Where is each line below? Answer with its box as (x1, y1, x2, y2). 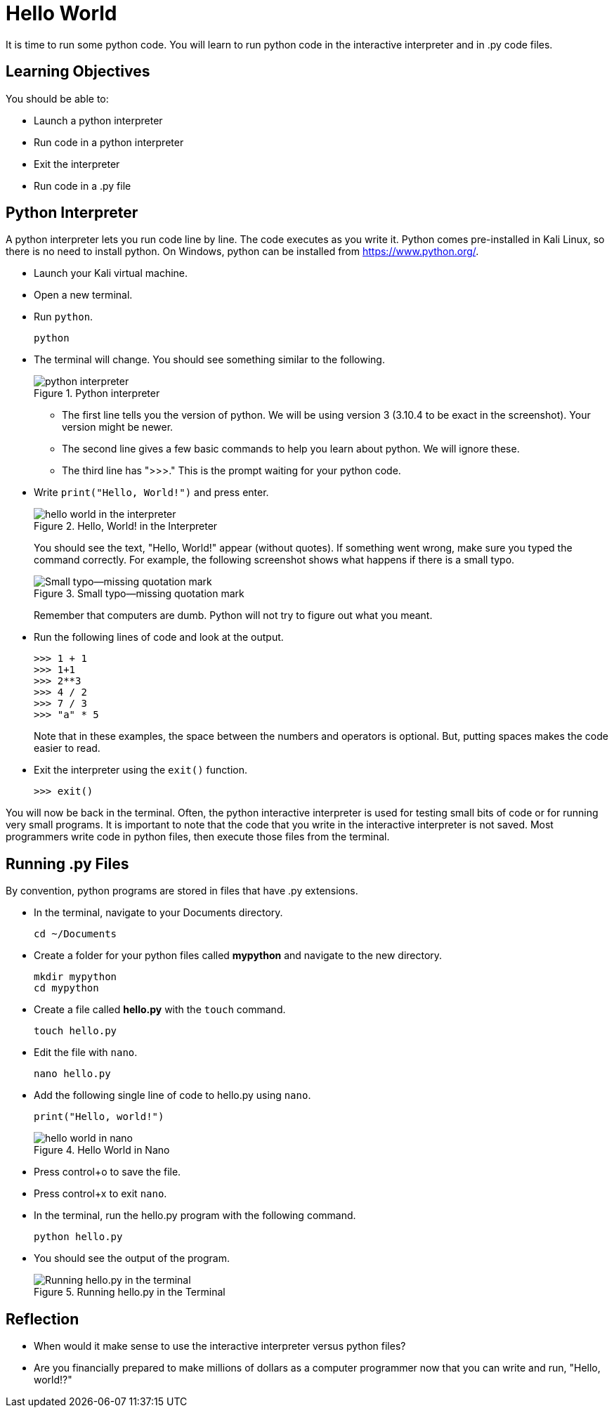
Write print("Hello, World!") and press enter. (34, 486, 269, 499)
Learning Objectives (6, 63, 150, 81)
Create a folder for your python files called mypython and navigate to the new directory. (34, 949, 443, 962)
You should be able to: (6, 92, 109, 105)
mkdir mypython (34, 971, 117, 983)
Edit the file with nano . (34, 1046, 138, 1059)
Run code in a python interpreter (34, 136, 184, 148)
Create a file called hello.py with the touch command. (34, 1003, 286, 1016)
